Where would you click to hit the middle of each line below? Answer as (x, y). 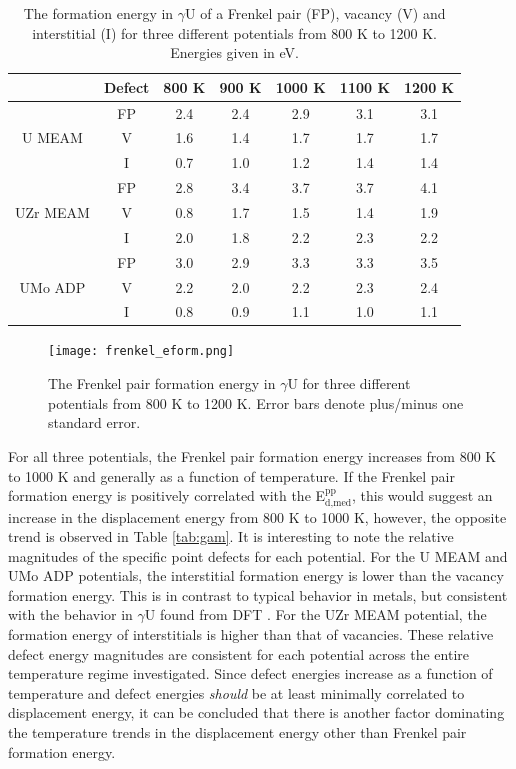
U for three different (349, 383)
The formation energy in (98, 13)
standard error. (94, 422)
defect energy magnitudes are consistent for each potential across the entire (238, 653)
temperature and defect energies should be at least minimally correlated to (236, 692)
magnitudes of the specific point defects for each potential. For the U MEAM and (258, 555)
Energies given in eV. (234, 52)
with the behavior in (70, 614)
